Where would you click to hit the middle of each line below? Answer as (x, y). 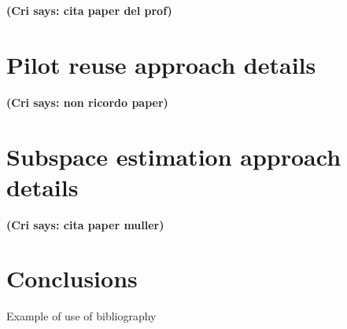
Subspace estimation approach (174, 156)
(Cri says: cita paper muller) (85, 224)
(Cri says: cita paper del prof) (89, 10)
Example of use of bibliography (81, 316)
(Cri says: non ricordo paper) (87, 102)
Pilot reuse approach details (161, 64)
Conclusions (72, 278)
